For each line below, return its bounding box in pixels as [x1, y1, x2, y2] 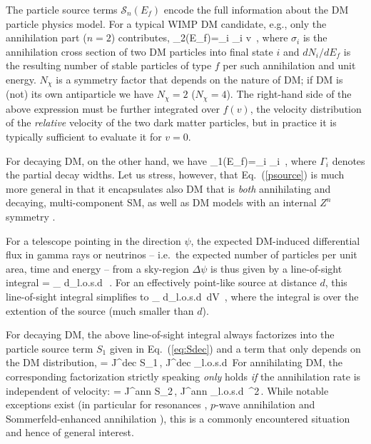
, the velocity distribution [250, 101, 362, 116]
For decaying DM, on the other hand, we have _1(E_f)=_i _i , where [6, 153, 317, 168]
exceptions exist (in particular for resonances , [6, 397, 208, 412]
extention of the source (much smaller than [6, 303, 194, 318]
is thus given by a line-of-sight [210, 261, 342, 276]
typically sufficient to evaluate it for [6, 129, 162, 144]
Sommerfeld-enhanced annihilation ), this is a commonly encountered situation [6, 410, 350, 425]
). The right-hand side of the [226, 86, 352, 101]
